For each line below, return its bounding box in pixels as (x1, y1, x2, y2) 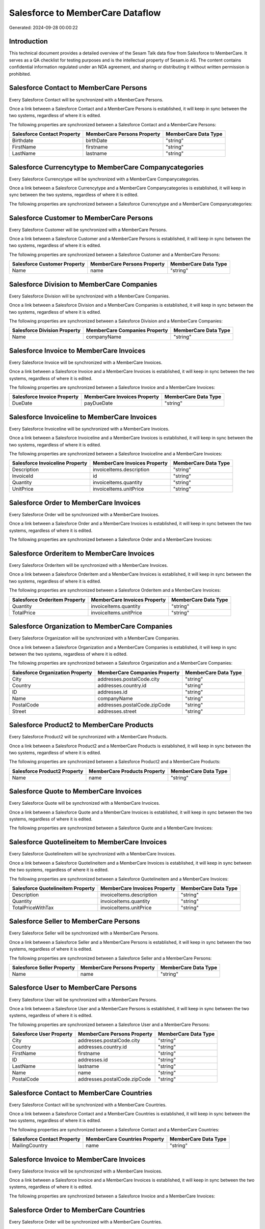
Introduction (9, 37, 48, 46)
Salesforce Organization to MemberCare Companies (9, 622, 173, 631)
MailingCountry (12, 1142, 48, 1149)
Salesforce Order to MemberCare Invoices (9, 498, 141, 507)
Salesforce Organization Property (12, 669, 92, 676)
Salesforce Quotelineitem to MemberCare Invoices (9, 838, 167, 847)
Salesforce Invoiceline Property (12, 460, 88, 467)
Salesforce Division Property (12, 327, 81, 334)
